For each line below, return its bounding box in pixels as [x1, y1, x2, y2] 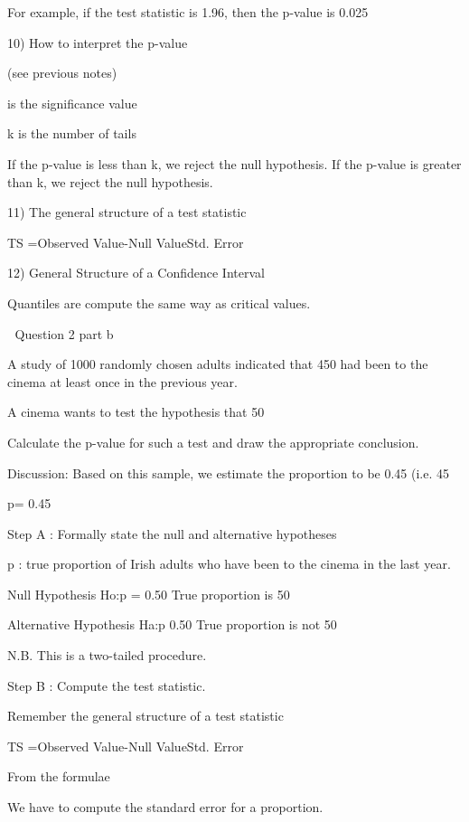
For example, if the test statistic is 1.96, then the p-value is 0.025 [7, 3, 369, 21]
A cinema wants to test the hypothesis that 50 [7, 402, 265, 421]
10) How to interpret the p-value [7, 33, 188, 52]
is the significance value [7, 93, 137, 112]
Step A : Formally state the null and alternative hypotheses [7, 524, 337, 543]
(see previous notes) [7, 63, 117, 82]
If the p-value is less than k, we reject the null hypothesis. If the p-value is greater [7, 154, 462, 173]
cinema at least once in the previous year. [7, 372, 238, 391]
